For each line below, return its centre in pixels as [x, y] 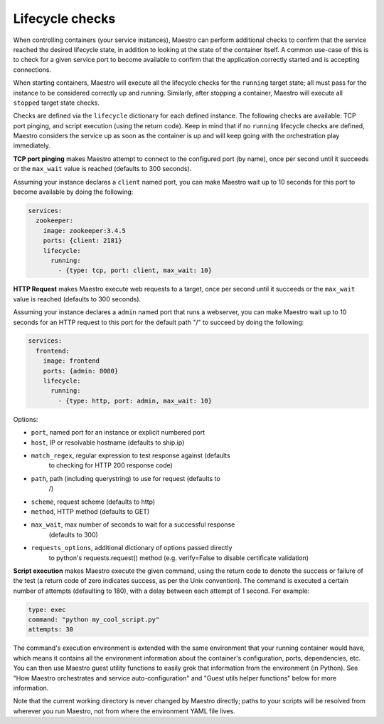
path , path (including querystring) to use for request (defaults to [126, 478]
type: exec [47, 610]
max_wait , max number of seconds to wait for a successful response [133, 524]
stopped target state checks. [56, 103]
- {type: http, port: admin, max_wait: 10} [135, 400]
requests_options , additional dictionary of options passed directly [132, 548]
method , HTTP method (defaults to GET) [90, 511]
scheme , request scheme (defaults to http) [93, 502]
